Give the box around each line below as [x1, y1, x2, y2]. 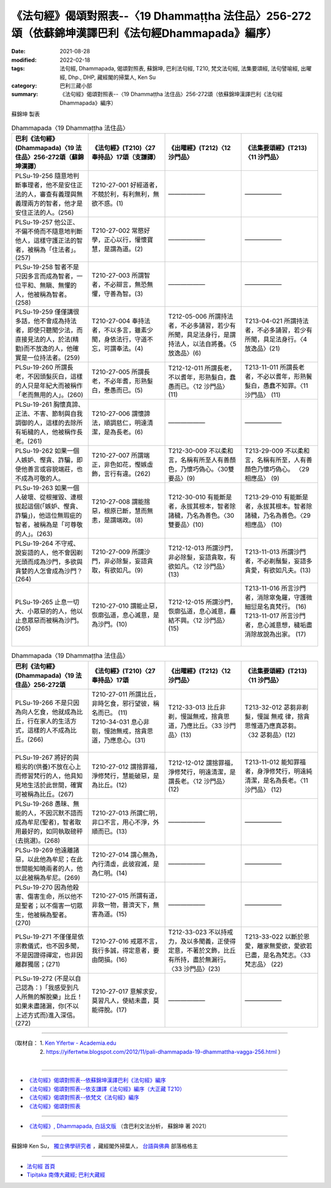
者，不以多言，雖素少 [91, 325, 153, 334]
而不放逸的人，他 [23, 344, 73, 352]
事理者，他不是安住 [21, 181, 77, 189]
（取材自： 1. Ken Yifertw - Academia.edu [11, 1039, 116, 1047]
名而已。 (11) [91, 708, 128, 717]
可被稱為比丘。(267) [15, 790, 74, 799]
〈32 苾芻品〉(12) [244, 731, 296, 740]
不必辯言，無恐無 [104, 280, 153, 289]
